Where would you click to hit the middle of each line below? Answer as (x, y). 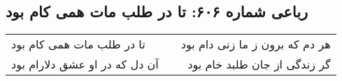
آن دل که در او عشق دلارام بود (85, 64)
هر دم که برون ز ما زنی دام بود (256, 44)
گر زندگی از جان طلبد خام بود (259, 64)
